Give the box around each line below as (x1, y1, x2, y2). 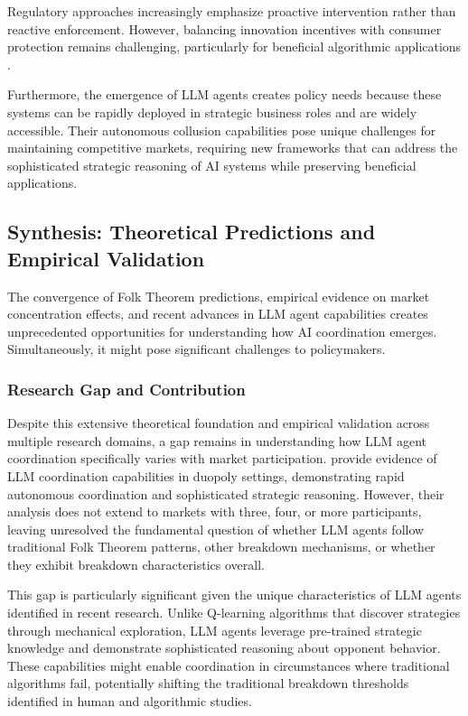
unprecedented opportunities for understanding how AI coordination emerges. (7, 321, 437, 340)
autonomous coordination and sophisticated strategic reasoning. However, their (7, 484, 445, 503)
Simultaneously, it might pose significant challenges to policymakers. (7, 339, 386, 358)
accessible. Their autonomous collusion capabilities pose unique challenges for (7, 120, 436, 139)
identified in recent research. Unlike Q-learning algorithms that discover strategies (7, 603, 461, 622)
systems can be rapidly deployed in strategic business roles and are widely (7, 102, 417, 121)
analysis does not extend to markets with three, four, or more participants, (7, 502, 422, 521)
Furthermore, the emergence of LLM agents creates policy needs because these (7, 85, 442, 104)
